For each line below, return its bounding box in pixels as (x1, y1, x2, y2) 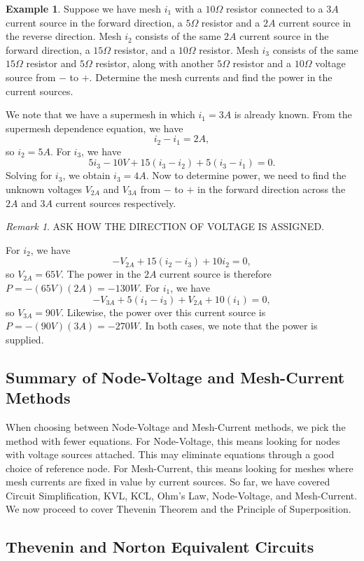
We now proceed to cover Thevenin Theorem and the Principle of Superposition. (6, 502, 351, 516)
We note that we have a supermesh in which (6, 107, 195, 122)
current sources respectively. (55, 195, 176, 210)
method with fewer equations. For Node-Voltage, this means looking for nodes (6, 433, 340, 448)
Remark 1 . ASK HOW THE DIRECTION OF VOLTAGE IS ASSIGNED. (6, 219, 324, 234)
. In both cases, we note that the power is (139, 318, 318, 333)
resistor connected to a (225, 1, 323, 15)
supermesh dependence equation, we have (6, 120, 183, 135)
